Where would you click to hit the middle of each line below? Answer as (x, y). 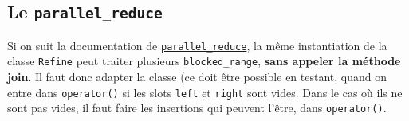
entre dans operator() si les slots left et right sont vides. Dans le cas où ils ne (205, 92)
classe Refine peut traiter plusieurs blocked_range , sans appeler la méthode (204, 61)
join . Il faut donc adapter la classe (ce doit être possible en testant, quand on (197, 77)
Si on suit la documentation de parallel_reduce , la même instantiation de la (197, 45)
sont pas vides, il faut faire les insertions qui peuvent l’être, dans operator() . (197, 108)
